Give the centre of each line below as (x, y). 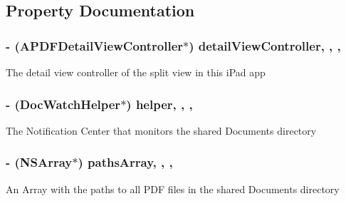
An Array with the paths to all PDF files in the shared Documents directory (173, 189)
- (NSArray (39, 162)
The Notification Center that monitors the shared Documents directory (161, 130)
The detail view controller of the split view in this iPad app (136, 72)
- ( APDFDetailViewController (95, 45)
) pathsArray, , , (125, 162)
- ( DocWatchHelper (63, 104)
